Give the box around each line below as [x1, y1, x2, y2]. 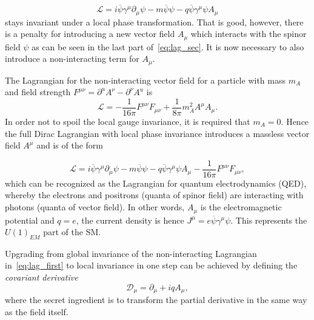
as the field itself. [5, 305, 68, 318]
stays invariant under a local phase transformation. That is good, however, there [5, 15, 304, 28]
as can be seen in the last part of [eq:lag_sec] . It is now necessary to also [32, 40, 304, 53]
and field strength [5, 85, 71, 98]
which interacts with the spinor [190, 27, 307, 40]
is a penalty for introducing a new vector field [5, 27, 175, 40]
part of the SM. [43, 225, 101, 238]
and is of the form [36, 139, 103, 152]
